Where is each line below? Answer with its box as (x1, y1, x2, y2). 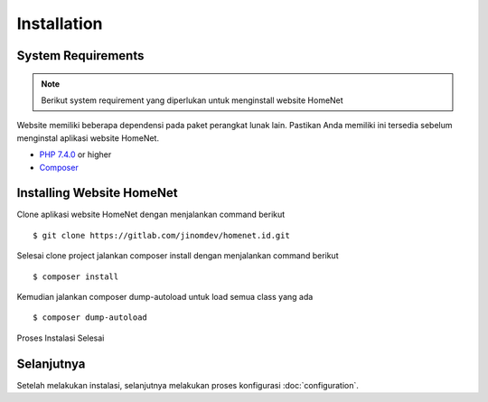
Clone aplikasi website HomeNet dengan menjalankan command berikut (16, 209, 286, 220)
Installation (16, 14, 103, 33)
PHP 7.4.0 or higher (39, 149, 112, 160)
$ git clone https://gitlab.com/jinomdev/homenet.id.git (33, 230, 291, 240)
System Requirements (16, 48, 145, 63)
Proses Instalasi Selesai (16, 332, 105, 343)
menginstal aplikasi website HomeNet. (16, 132, 160, 144)
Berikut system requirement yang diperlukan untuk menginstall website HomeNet (41, 95, 343, 106)
